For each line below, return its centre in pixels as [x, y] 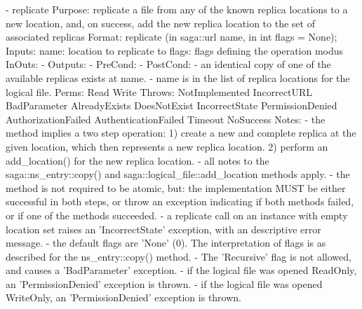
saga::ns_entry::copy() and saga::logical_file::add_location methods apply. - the [178, 174]
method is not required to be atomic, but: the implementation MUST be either [176, 187]
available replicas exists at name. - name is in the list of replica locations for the [178, 77]
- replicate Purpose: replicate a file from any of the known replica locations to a [177, 9]
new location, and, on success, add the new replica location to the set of [160, 23]
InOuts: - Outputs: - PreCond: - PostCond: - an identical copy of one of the [168, 64]
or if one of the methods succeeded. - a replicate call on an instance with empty [177, 215]
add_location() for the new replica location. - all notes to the [138, 160]
